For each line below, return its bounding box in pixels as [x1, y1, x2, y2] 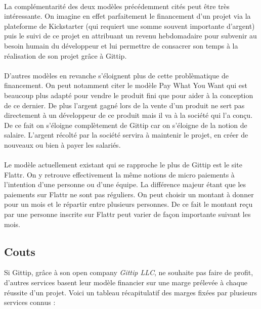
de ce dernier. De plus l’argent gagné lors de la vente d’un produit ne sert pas [4, 100, 245, 110]
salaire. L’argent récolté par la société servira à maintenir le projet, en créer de [4, 129, 248, 140]
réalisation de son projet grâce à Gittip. [4, 50, 127, 61]
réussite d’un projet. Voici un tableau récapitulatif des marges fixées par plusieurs [4, 287, 257, 297]
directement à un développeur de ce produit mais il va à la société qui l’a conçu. [4, 110, 253, 120]
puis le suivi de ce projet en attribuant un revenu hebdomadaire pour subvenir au [4, 30, 257, 41]
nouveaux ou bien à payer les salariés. [4, 139, 121, 150]
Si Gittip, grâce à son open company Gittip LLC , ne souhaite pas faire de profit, [4, 267, 253, 278]
